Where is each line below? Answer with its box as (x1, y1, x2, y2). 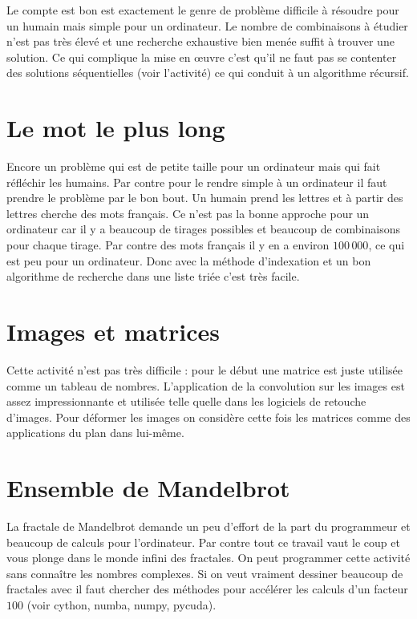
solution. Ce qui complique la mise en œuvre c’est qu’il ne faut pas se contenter (6, 48, 397, 65)
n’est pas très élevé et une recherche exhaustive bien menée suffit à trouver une (6, 33, 395, 50)
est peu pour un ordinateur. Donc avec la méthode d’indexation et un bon (6, 252, 371, 269)
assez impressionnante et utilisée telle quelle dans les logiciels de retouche (6, 393, 366, 410)
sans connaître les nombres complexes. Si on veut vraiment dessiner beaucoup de (6, 564, 403, 581)
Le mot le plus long (6, 111, 225, 144)
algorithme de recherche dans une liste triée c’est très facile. (6, 268, 300, 285)
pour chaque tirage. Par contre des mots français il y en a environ (6, 237, 330, 253)
